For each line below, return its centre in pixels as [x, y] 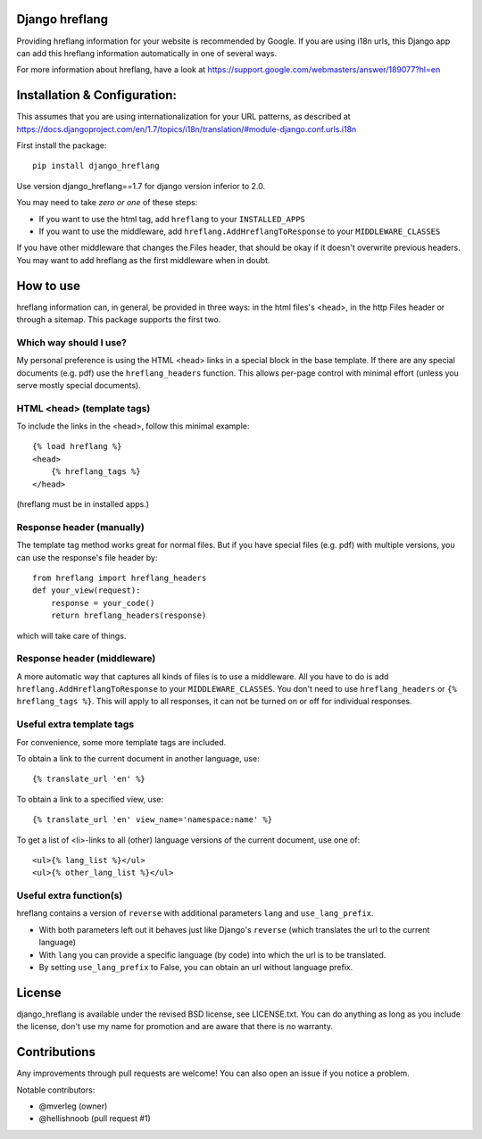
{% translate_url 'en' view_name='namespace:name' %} [152, 820]
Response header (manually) [80, 527]
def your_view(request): [87, 590]
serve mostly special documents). [79, 385]
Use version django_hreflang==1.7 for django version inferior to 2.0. [141, 186]
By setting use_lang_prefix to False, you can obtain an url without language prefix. [196, 968]
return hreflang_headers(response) [129, 615]
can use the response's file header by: [87, 557]
